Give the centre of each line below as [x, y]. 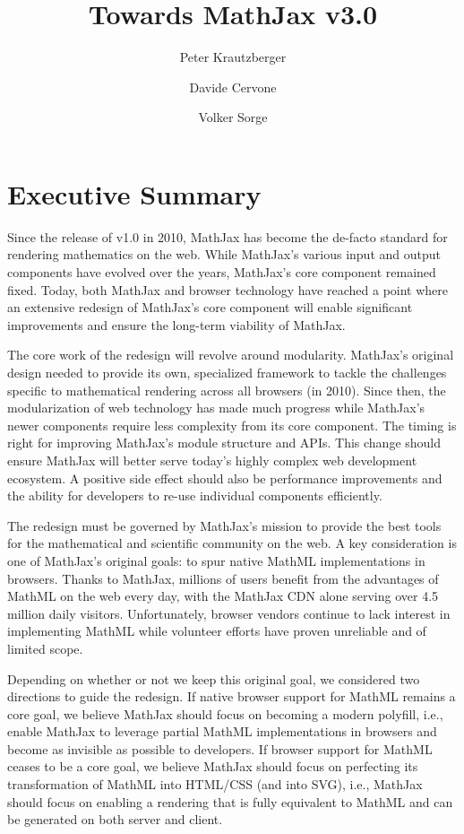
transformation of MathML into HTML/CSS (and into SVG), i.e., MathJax [215, 784]
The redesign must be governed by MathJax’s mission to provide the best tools [224, 525]
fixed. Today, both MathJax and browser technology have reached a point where [228, 289]
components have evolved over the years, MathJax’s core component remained [222, 272]
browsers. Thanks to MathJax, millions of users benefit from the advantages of [223, 578]
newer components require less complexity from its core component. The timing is [232, 425]
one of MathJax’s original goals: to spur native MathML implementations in [216, 560]
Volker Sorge [233, 117]
